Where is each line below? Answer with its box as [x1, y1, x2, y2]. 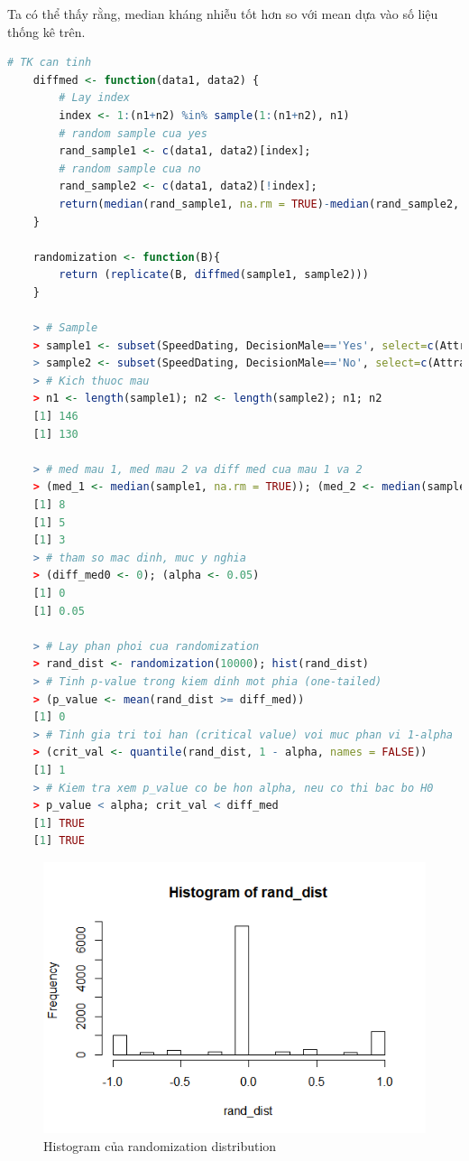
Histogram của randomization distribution [43, 1136, 277, 1155]
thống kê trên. [7, 22, 86, 41]
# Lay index [59, 91, 131, 105]
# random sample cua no [59, 162, 201, 175]
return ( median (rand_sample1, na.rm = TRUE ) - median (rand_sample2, [59, 197, 460, 210]
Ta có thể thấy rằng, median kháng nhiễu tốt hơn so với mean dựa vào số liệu [7, 5, 438, 23]
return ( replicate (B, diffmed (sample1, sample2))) [59, 268, 369, 282]
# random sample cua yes [59, 126, 207, 140]
